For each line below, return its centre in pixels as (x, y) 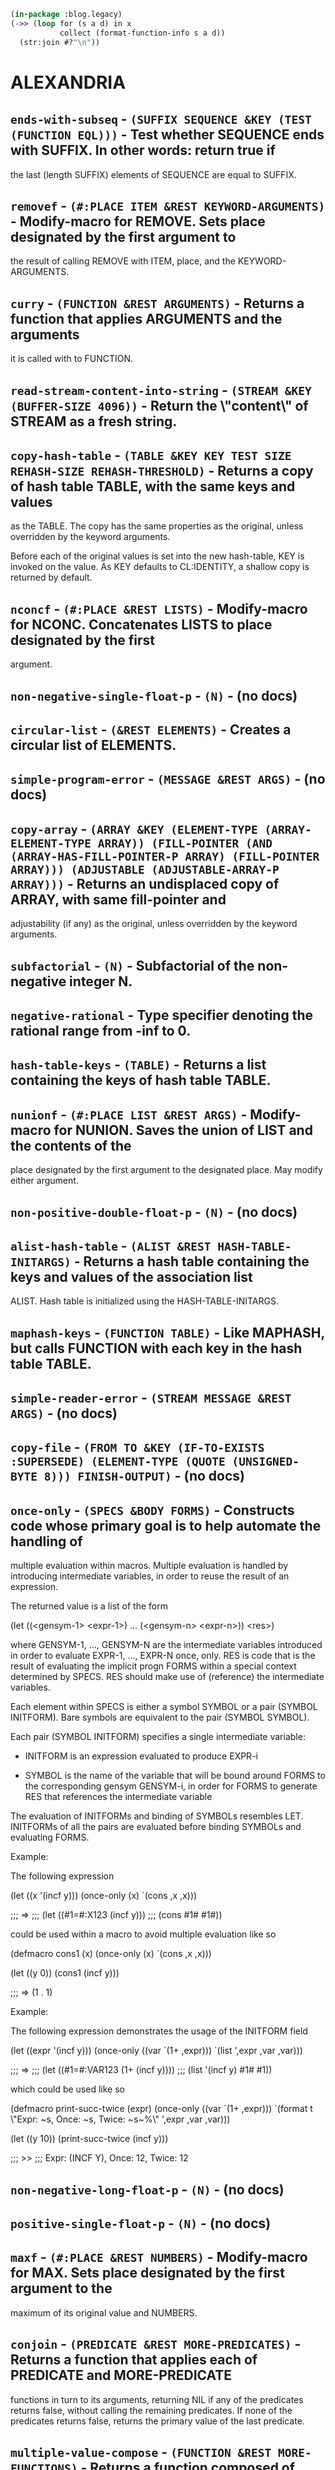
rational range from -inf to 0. (101, 1030)
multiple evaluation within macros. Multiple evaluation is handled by (149, 1566)
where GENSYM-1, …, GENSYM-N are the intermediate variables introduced (166, 1645)
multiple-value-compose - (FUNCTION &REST (141, 2452)
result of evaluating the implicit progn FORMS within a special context (153, 1666)
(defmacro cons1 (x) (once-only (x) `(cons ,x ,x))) (111, 1954)
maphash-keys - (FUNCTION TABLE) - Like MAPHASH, (167, 1332)
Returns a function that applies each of (134, 2360)
